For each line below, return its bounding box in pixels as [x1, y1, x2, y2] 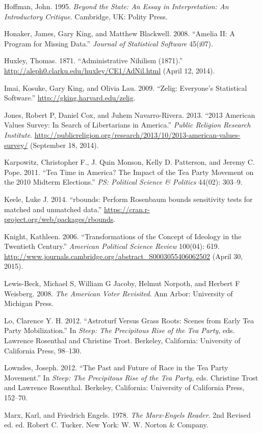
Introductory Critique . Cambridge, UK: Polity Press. [4, 11, 168, 21]
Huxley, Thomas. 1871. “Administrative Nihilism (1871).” [4, 55, 183, 66]
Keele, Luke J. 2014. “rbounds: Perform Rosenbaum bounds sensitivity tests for [4, 193, 253, 204]
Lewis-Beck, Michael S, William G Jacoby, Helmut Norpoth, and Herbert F [4, 278, 240, 289]
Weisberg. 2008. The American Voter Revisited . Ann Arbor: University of [4, 288, 233, 298]
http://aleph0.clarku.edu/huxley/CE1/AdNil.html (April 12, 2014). [4, 65, 215, 75]
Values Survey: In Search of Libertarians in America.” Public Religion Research [4, 119, 251, 130]
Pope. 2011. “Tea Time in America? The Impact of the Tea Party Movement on [4, 166, 254, 177]
